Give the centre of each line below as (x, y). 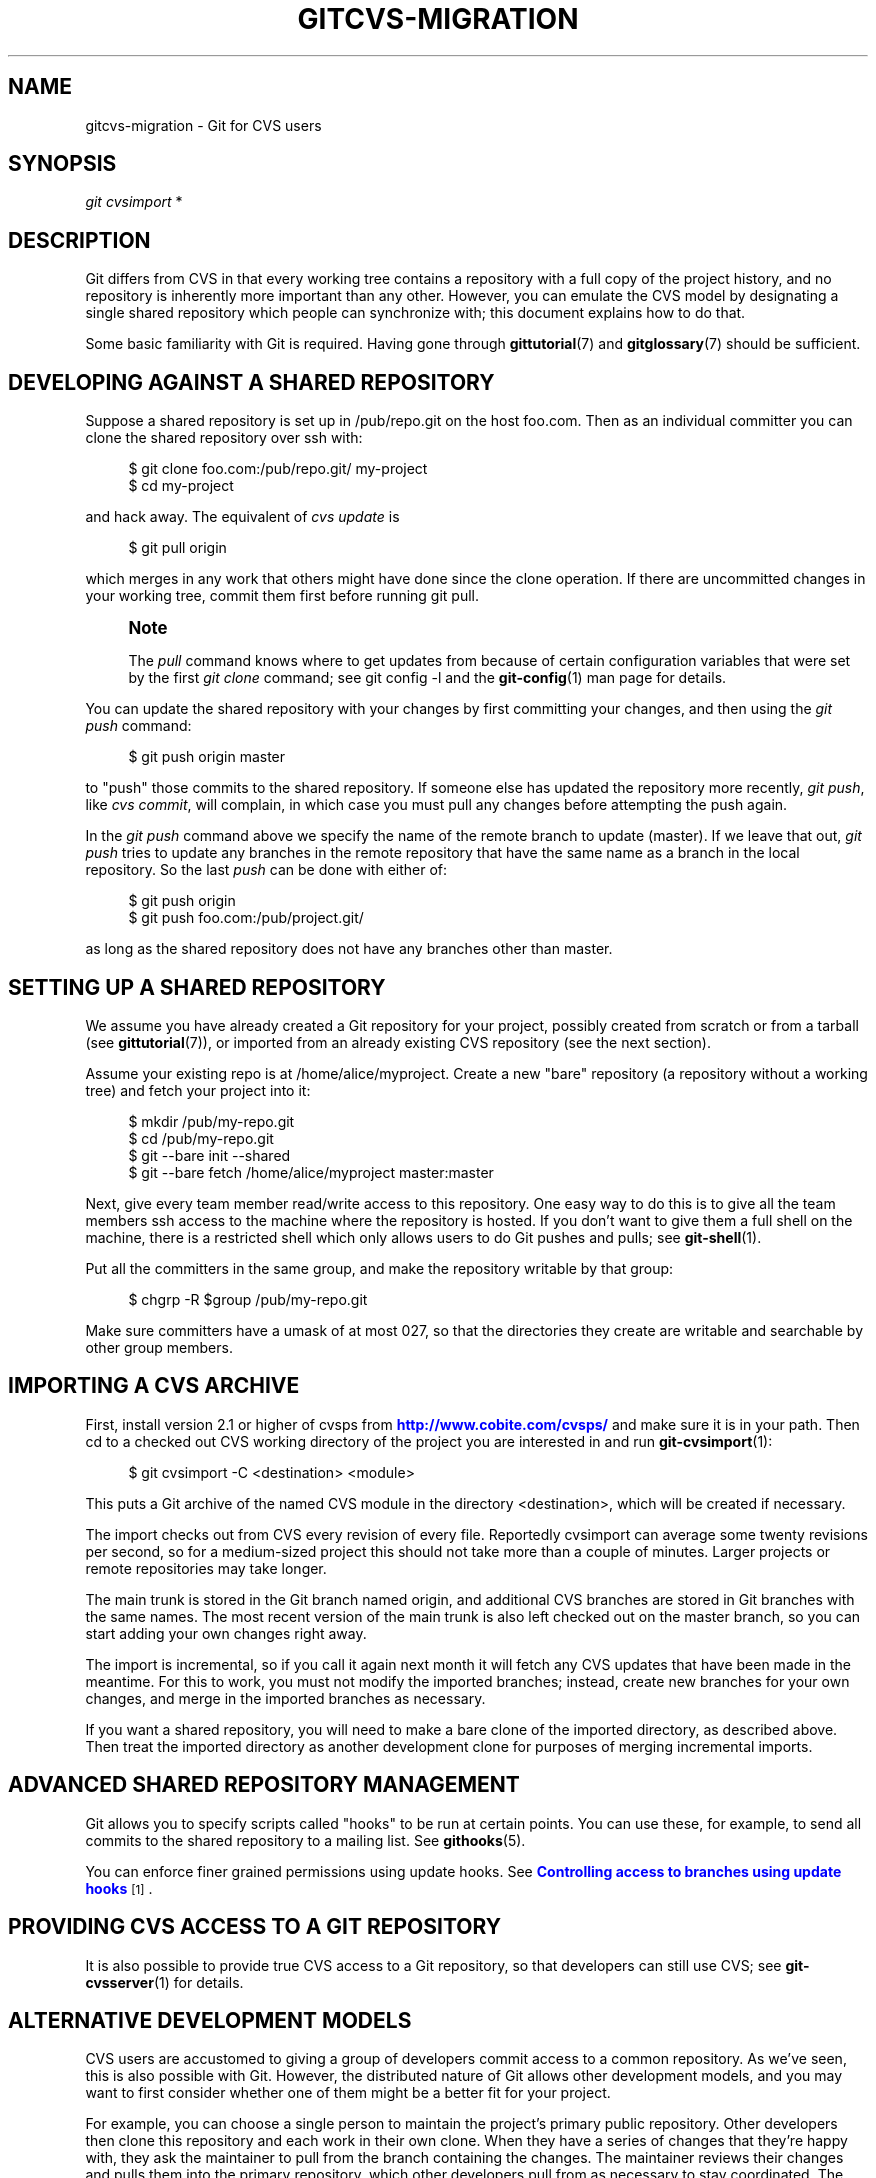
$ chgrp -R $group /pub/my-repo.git (248, 1299)
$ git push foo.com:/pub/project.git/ (246, 918)
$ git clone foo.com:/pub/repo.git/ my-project (278, 469)
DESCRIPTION (79, 240)
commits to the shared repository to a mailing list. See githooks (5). (305, 1840)
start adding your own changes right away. (226, 1633)
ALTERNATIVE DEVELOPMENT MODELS (210, 2020)
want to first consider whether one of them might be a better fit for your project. (348, 2093)
